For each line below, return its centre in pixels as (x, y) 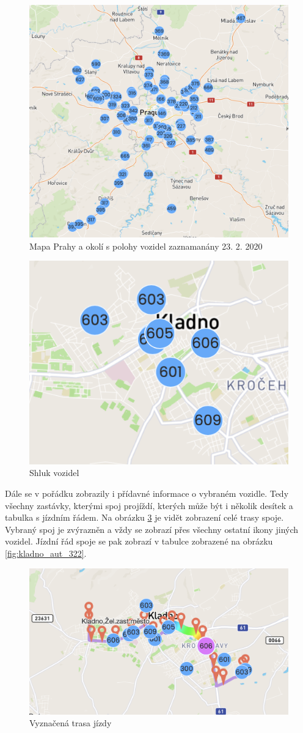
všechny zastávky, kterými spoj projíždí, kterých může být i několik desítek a (149, 505)
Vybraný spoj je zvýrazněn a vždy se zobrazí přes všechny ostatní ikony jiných (152, 529)
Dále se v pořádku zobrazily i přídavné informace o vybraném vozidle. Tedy (147, 493)
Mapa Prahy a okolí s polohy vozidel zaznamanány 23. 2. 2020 (146, 246)
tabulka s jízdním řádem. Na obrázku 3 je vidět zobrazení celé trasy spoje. (144, 517)
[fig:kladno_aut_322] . (46, 553)
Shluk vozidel (54, 473)
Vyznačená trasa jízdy (71, 723)
